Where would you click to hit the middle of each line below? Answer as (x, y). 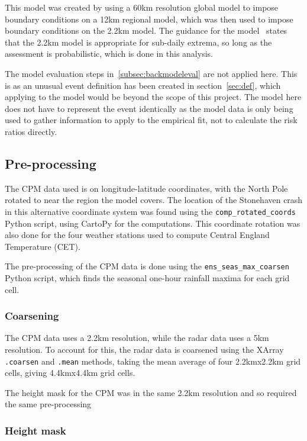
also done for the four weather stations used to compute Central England (137, 235)
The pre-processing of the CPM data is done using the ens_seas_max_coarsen (147, 266)
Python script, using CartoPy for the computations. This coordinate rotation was (153, 223)
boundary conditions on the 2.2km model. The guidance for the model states (146, 30)
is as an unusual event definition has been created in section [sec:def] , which (143, 85)
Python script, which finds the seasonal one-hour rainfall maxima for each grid (147, 278)
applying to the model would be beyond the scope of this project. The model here (153, 97)
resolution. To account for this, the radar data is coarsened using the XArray (144, 350)
